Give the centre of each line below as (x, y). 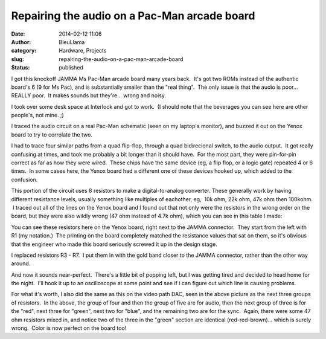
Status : (21, 68)
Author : (21, 42)
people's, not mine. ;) (38, 115)
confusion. (24, 179)
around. (21, 263)
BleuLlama (72, 42)
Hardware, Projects (83, 51)
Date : (18, 34)
